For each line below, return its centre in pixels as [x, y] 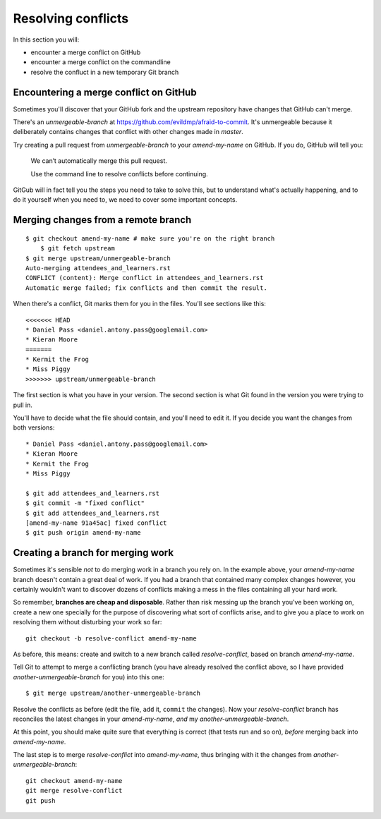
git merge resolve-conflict [74, 791]
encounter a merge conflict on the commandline [101, 62]
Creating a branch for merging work [93, 553]
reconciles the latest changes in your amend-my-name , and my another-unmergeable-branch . [151, 719]
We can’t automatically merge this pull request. [99, 161]
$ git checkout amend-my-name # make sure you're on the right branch [150, 238]
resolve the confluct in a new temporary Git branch [105, 72]
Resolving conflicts [71, 18]
